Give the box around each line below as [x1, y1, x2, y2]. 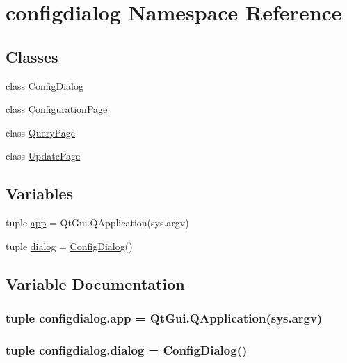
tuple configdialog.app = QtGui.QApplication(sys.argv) [6, 309, 323, 327]
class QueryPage [6, 125, 75, 139]
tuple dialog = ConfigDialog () [6, 238, 133, 253]
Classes [6, 45, 58, 67]
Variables [6, 183, 74, 204]
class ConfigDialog [6, 78, 83, 93]
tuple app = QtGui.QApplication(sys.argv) [6, 215, 189, 230]
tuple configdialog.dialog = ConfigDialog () [6, 341, 248, 358]
